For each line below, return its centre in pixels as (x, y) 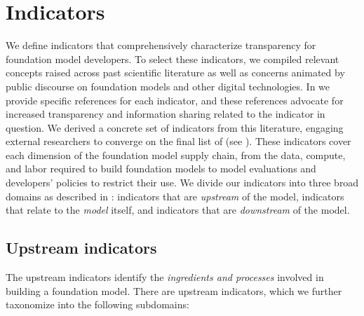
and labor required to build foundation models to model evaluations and (161, 169)
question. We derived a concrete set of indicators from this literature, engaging (175, 127)
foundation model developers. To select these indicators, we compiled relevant (173, 59)
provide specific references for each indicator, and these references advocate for (175, 100)
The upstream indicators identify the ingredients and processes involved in (165, 277)
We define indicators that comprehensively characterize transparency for (161, 45)
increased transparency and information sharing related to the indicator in (166, 114)
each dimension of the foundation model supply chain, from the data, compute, (176, 154)
